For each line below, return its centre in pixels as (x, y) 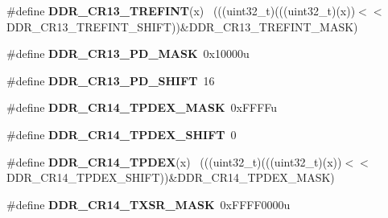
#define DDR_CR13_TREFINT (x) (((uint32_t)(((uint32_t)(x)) (181, 10)
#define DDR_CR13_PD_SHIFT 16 (111, 80)
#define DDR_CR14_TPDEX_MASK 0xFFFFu (142, 107)
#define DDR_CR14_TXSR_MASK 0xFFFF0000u (149, 204)
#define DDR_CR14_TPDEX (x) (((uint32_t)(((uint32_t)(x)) (174, 161)
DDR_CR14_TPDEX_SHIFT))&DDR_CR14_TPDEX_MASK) (171, 177)
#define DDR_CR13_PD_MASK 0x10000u (128, 53)
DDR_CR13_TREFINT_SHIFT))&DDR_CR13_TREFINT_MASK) (182, 26)
